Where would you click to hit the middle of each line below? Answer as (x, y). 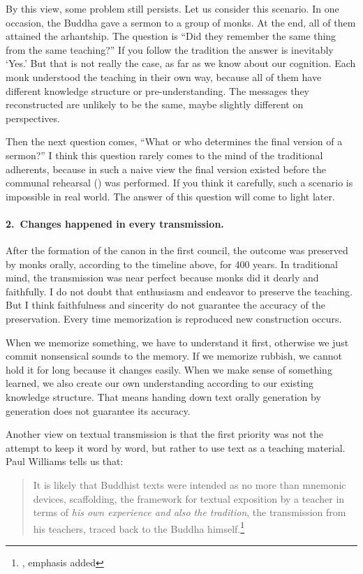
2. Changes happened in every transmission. (115, 223)
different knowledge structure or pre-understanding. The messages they (157, 90)
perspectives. (33, 118)
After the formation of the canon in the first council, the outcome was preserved (177, 250)
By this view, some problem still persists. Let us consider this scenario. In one (172, 8)
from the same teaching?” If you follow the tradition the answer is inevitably (170, 49)
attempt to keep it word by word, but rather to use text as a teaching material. (176, 447)
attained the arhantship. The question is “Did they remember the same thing (171, 36)
